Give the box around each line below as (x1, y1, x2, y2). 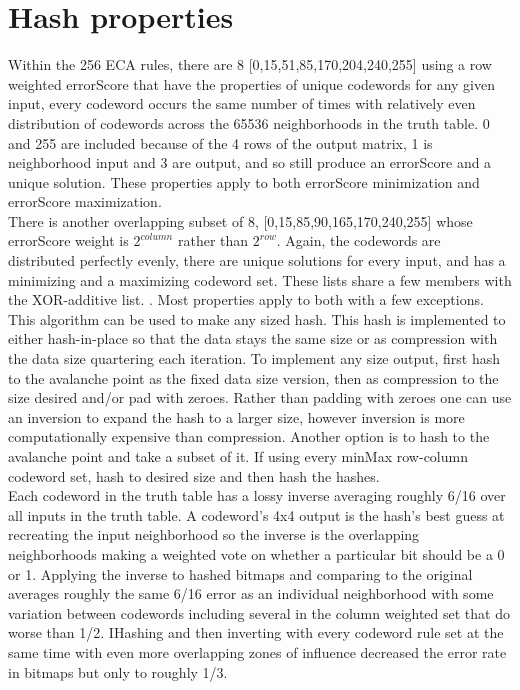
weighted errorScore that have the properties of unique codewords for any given (8, 73, 495, 94)
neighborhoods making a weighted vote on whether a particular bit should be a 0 (8, 543, 505, 564)
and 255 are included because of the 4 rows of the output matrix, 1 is (8, 132, 433, 153)
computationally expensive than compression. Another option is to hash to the (8, 426, 490, 447)
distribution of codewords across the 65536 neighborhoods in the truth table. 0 (8, 112, 490, 133)
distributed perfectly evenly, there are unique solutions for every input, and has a (8, 250, 506, 271)
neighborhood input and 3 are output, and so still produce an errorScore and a (8, 152, 492, 173)
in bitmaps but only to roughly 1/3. (8, 661, 228, 682)
